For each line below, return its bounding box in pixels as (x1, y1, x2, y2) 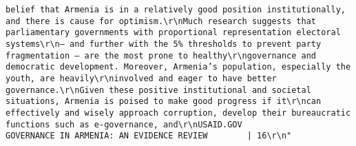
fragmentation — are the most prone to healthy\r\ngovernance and (6, 50, 317, 61)
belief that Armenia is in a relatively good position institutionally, (6, 5, 346, 14)
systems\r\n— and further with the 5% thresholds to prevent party (6, 39, 322, 49)
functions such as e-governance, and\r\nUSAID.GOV (6, 119, 242, 129)
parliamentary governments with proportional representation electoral (6, 28, 341, 38)
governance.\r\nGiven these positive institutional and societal (6, 85, 311, 95)
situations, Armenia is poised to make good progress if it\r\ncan (6, 96, 322, 107)
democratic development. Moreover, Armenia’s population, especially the (6, 62, 351, 72)
